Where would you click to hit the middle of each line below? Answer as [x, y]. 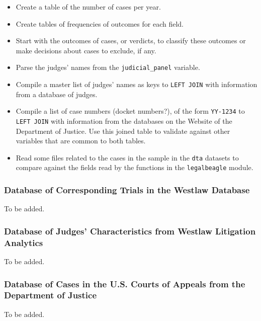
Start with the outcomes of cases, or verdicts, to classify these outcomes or [131, 41]
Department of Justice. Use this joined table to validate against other [123, 131]
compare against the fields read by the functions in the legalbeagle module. [135, 167]
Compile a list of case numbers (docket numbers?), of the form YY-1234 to [130, 111]
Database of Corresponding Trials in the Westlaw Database [127, 190]
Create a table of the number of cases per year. [88, 7]
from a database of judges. [57, 94]
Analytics [24, 242]
